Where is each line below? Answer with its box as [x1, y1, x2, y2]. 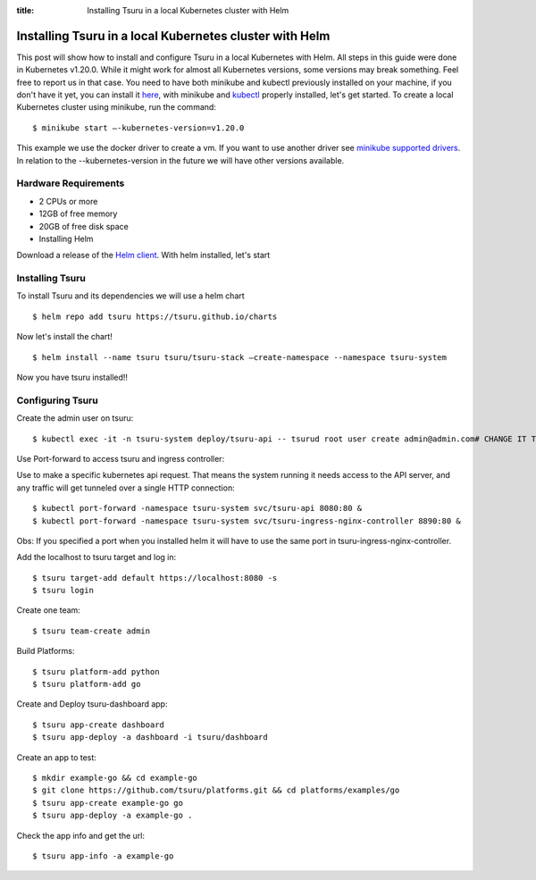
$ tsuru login [32, 585, 94, 596]
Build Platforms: [16, 646, 75, 657]
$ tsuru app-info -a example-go [32, 851, 174, 861]
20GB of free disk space [38, 221, 130, 231]
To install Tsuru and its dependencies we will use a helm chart [16, 290, 245, 301]
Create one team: [16, 605, 80, 616]
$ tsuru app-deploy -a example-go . [32, 810, 193, 821]
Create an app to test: [16, 751, 97, 763]
